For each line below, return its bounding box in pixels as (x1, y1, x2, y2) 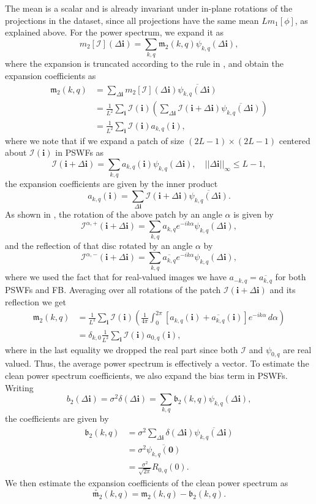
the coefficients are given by (5, 412, 109, 425)
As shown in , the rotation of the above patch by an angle (5, 208, 222, 221)
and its (269, 283, 296, 296)
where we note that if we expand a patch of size (5, 134, 184, 147)
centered (279, 134, 310, 147)
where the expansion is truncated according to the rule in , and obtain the (5, 57, 284, 70)
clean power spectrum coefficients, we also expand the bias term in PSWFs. (5, 368, 288, 381)
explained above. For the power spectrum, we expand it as (5, 26, 224, 39)
